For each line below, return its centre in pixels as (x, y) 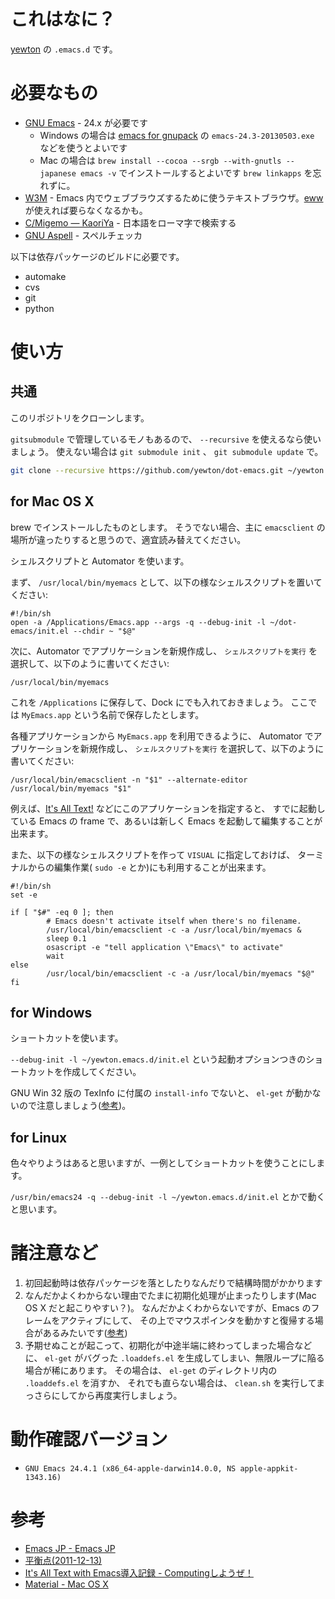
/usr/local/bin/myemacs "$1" (71, 788)
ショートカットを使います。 (67, 1038)
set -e (24, 895)
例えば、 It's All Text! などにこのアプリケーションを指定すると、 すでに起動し (168, 808)
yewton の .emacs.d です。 (64, 49)
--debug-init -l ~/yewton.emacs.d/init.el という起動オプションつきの (158, 1059)
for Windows (51, 1012)
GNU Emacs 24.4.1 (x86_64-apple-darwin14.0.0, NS (130, 1469)
